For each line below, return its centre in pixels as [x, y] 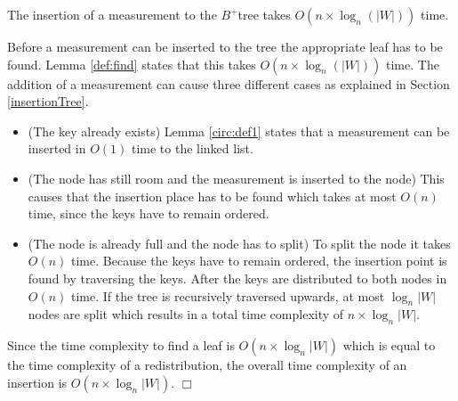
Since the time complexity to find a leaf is [121, 345]
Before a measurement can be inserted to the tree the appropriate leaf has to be [225, 46]
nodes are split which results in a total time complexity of [186, 314]
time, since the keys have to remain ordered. [149, 213]
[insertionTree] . [48, 101]
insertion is [37, 382]
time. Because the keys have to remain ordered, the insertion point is [259, 261]
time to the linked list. [192, 148]
